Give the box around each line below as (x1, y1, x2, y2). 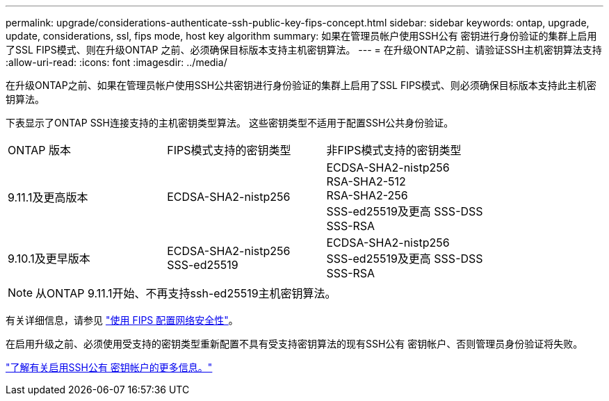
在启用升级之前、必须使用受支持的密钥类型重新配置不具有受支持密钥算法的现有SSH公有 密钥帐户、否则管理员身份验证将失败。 (6, 338, 583, 350)
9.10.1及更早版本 (8, 252, 90, 265)
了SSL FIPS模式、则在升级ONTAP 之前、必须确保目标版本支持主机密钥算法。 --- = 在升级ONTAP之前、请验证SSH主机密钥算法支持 (6, 44, 602, 56)
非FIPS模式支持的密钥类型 (326, 143, 462, 157)
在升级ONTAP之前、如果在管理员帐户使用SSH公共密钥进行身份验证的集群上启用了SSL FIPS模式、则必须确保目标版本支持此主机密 (6, 79, 596, 91)
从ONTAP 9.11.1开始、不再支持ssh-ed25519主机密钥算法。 (35, 286, 336, 300)
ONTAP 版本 (8, 143, 72, 157)
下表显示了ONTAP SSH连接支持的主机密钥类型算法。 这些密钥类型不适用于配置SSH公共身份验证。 (6, 117, 454, 129)
